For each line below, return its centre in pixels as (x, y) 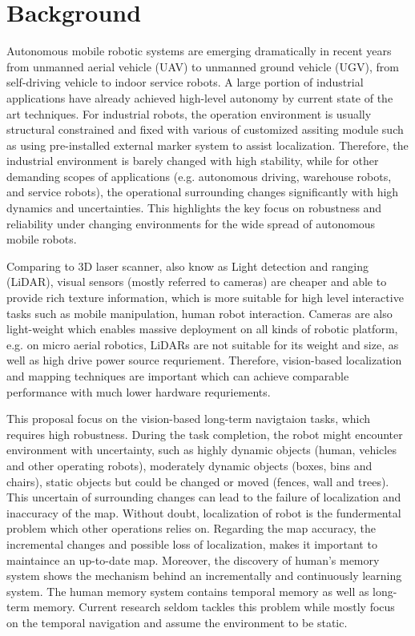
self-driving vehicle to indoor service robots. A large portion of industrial (185, 82)
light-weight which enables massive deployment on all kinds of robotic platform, (202, 329)
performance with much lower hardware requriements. (139, 391)
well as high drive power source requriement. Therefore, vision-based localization (204, 360)
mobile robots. (42, 239)
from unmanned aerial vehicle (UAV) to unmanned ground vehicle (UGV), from (203, 66)
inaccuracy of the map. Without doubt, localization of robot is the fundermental (204, 512)
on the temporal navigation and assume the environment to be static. (177, 622)
